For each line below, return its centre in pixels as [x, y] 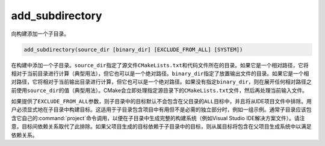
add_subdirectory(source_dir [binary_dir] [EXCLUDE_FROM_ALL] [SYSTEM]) [133, 49]
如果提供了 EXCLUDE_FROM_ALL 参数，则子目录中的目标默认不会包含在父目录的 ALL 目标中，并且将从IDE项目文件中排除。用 [162, 102]
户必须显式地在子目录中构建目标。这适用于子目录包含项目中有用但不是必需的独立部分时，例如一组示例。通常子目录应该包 [161, 110]
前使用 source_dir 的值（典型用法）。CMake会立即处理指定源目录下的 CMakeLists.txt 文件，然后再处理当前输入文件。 [159, 90]
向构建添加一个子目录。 [40, 34]
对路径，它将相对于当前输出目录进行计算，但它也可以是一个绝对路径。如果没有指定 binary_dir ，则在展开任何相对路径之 [162, 82]
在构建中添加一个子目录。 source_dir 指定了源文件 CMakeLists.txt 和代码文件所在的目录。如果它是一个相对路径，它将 [160, 65]
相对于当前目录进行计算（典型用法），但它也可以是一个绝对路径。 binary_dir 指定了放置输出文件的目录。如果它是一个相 [160, 73]
